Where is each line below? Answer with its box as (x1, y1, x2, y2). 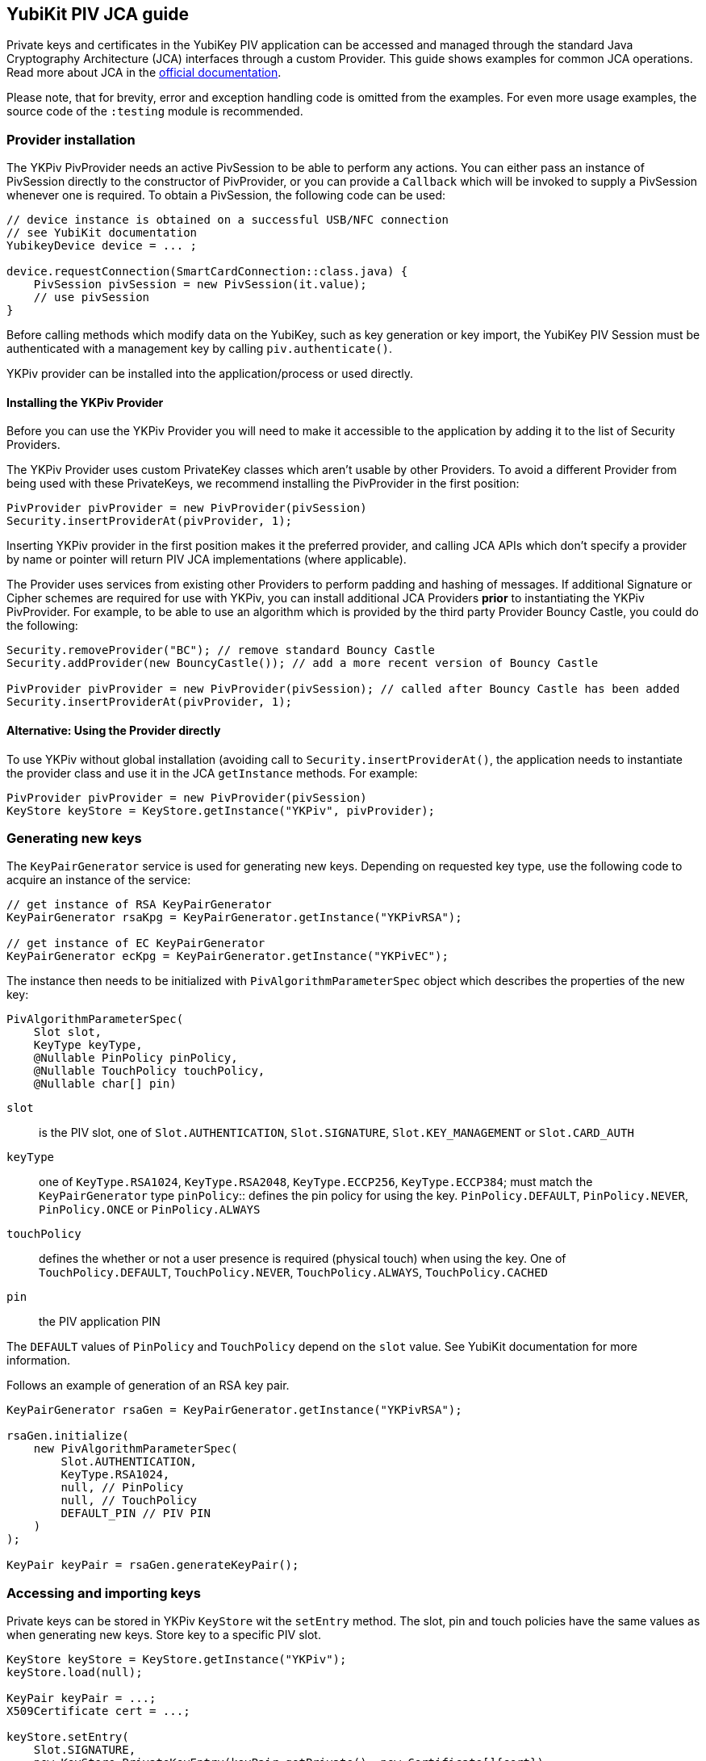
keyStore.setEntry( (6, 1730, 129, 1744)
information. (6, 1353, 71, 1368)
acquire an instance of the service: (6, 873, 191, 887)
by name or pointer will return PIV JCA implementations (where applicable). (6, 552, 407, 567)
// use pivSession (33, 291, 150, 304)
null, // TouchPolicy (61, 1494, 198, 1507)
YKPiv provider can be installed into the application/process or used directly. (6, 367, 414, 381)
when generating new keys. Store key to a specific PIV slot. (6, 1628, 321, 1642)
